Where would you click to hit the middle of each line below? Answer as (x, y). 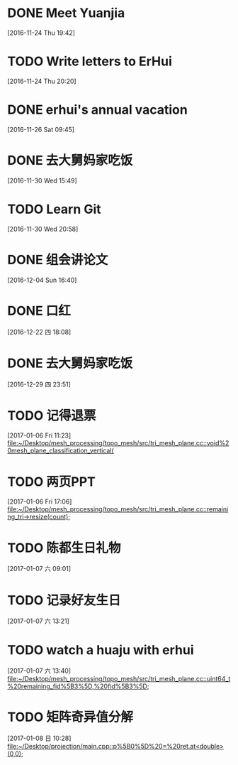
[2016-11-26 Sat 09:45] (41, 129)
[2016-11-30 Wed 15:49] (42, 180)
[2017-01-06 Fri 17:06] (40, 501)
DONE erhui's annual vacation (97, 110)
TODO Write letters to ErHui (90, 61)
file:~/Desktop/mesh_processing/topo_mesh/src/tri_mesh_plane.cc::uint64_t (119, 679)
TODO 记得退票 (52, 415)
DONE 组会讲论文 (58, 260)
